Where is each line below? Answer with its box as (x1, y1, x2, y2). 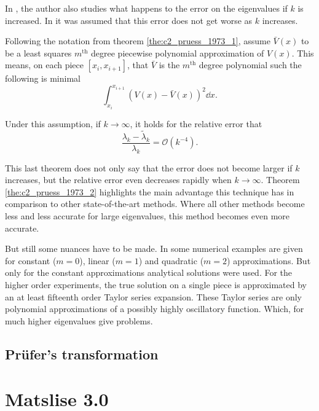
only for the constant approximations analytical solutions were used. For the (5, 266, 293, 279)
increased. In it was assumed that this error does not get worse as (5, 14, 253, 26)
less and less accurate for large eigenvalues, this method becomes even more (5, 209, 289, 222)
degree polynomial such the (199, 58, 302, 71)
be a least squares (5, 46, 72, 59)
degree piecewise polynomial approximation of (91, 46, 264, 59)
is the (159, 58, 180, 71)
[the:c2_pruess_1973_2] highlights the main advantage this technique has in (5, 185, 294, 198)
